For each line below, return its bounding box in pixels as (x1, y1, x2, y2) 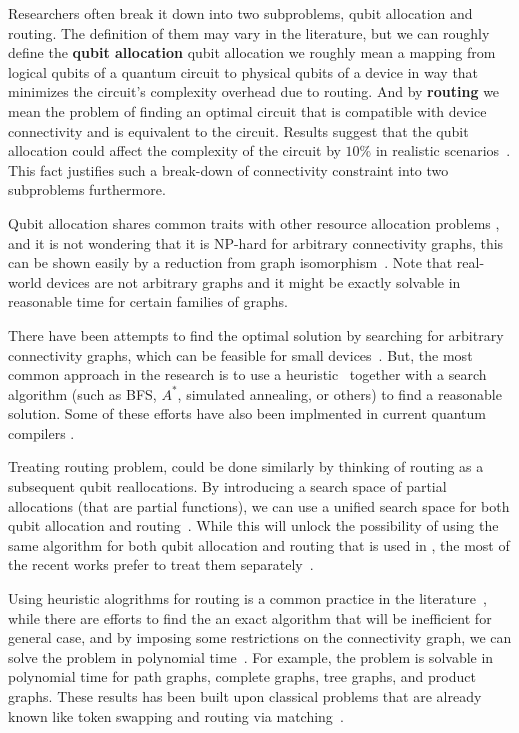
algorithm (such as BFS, (8, 383, 157, 404)
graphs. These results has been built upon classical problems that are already (8, 686, 482, 706)
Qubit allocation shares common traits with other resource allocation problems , (8, 212, 500, 233)
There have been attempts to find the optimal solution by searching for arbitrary (8, 324, 504, 345)
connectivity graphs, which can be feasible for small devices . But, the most (8, 344, 473, 365)
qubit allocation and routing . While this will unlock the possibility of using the (8, 515, 499, 536)
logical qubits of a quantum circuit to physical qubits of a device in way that (8, 61, 479, 82)
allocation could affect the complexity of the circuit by (8, 140, 341, 161)
